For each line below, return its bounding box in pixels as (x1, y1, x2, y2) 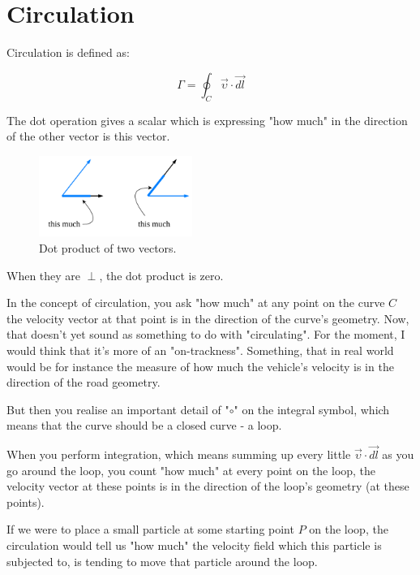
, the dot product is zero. (99, 266, 224, 283)
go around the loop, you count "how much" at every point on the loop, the (6, 461, 376, 478)
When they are (6, 266, 81, 283)
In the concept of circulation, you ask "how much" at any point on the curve (6, 294, 385, 311)
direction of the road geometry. (6, 374, 161, 391)
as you (382, 446, 414, 463)
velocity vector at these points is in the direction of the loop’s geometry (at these (6, 478, 409, 495)
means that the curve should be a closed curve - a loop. (6, 417, 282, 434)
